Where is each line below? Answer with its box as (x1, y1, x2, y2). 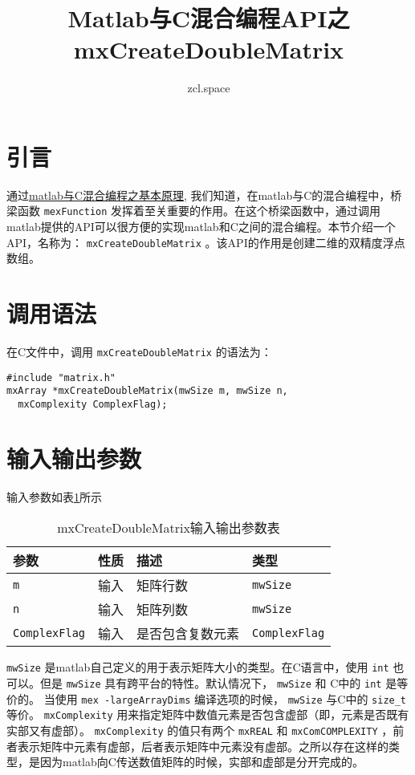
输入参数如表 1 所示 (6, 488, 102, 505)
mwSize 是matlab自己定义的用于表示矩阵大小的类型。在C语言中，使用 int (6, 659, 389, 676)
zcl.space (187, 79, 230, 96)
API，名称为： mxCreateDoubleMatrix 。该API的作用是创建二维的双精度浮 (6, 233, 394, 250)
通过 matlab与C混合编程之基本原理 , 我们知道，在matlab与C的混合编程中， (6, 186, 391, 203)
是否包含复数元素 (136, 624, 240, 643)
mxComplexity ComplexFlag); (18, 399, 168, 411)
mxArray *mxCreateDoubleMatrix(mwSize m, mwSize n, (6, 385, 288, 397)
